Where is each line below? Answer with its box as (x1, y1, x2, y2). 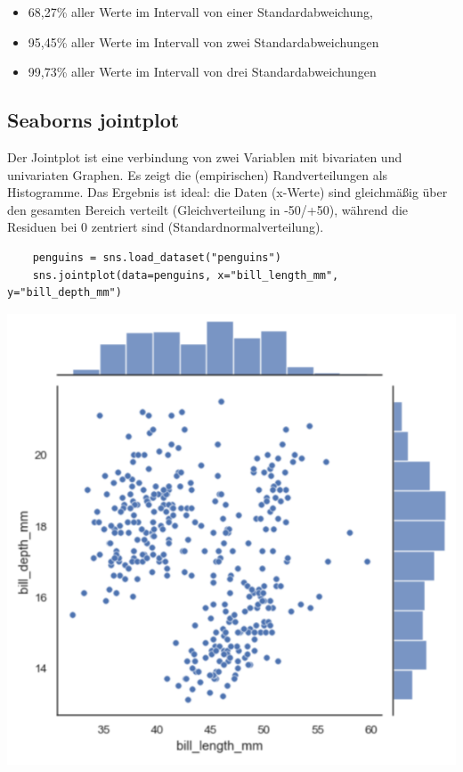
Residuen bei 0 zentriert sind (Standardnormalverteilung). (7, 218, 324, 236)
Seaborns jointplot (7, 106, 180, 134)
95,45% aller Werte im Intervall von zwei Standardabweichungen (28, 32, 379, 51)
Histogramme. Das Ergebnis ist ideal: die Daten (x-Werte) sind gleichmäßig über (7, 183, 448, 201)
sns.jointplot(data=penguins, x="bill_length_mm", (32, 268, 339, 282)
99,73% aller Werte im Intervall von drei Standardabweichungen (28, 62, 377, 81)
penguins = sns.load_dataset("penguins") (32, 250, 281, 264)
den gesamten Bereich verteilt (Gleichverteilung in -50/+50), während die (7, 200, 409, 218)
